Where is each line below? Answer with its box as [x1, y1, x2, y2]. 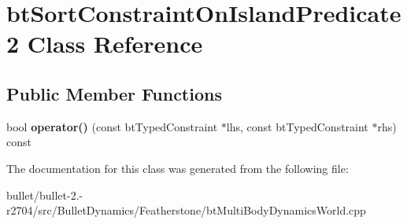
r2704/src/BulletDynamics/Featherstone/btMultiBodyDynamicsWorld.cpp [6, 202, 366, 218]
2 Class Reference [6, 28, 203, 60]
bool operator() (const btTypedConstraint [6, 118, 218, 134]
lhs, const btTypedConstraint [226, 118, 368, 134]
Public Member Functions [6, 81, 222, 105]
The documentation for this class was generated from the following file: [6, 160, 349, 176]
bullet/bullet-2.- [6, 186, 83, 203]
